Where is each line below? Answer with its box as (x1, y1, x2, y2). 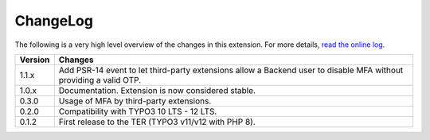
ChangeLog (14, 12, 93, 29)
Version (19, 54, 50, 65)
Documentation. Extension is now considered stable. (58, 84, 256, 95)
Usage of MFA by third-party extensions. (58, 95, 212, 107)
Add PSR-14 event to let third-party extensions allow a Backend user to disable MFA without (58, 64, 404, 76)
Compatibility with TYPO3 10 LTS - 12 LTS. (58, 106, 217, 117)
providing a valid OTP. (58, 74, 142, 85)
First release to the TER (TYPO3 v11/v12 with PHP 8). (58, 116, 256, 127)
